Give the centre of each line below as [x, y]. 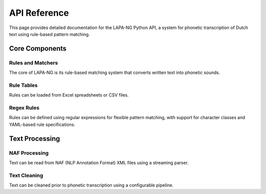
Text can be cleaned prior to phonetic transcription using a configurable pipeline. [91, 185]
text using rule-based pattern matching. [50, 34]
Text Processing [34, 139]
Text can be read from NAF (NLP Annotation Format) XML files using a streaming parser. [99, 162]
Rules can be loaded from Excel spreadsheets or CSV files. [69, 95]
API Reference [39, 13]
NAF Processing [29, 153]
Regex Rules [24, 108]
